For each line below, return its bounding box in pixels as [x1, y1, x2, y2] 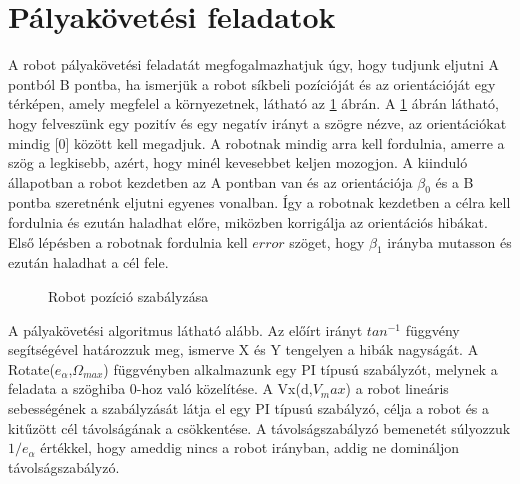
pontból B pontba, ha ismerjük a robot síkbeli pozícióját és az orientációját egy [8, 73, 496, 94]
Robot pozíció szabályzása [48, 286, 209, 307]
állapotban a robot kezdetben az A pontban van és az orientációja [8, 171, 413, 192]
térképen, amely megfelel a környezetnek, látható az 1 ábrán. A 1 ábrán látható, [8, 93, 499, 114]
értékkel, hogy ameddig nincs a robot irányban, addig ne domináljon [40, 437, 459, 458]
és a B [435, 171, 474, 192]
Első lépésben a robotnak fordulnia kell [8, 231, 248, 252]
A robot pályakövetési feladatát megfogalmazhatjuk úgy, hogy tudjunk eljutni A [8, 54, 499, 75]
